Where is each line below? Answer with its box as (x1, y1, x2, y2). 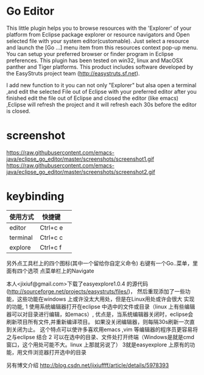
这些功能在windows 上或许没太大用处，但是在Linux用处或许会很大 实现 (16, 295, 195, 303)
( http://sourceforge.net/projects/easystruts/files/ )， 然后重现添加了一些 (6, 287, 186, 295)
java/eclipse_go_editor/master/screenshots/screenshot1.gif (6, 155, 154, 163)
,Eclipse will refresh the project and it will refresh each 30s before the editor (6, 100, 197, 108)
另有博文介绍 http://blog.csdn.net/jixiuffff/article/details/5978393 (6, 361, 169, 369)
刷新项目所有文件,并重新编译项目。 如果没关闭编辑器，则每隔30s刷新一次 (6, 318, 190, 325)
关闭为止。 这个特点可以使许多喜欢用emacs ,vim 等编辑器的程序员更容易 (11, 326, 193, 333)
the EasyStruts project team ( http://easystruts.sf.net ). (6, 69, 140, 77)
